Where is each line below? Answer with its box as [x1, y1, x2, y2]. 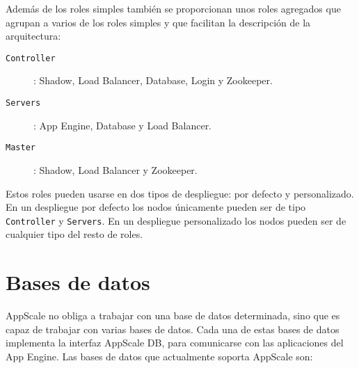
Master [6, 143, 35, 153]
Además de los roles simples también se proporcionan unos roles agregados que [6, 1, 341, 15]
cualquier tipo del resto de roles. [6, 227, 143, 241]
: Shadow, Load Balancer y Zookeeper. [33, 162, 198, 177]
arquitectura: [6, 29, 61, 43]
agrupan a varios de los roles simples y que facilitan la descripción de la [6, 15, 311, 29]
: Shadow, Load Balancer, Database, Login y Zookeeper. [33, 73, 273, 88]
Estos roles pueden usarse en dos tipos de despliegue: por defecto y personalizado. [6, 186, 354, 200]
